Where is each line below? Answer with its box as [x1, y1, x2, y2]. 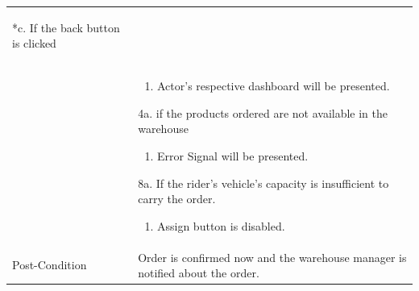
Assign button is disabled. [157, 217, 285, 234]
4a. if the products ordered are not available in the [138, 104, 388, 121]
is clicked [12, 35, 56, 52]
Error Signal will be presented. [157, 147, 309, 164]
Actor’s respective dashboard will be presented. [157, 77, 390, 94]
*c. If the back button [12, 19, 120, 35]
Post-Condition [12, 256, 87, 273]
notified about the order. [138, 264, 259, 281]
